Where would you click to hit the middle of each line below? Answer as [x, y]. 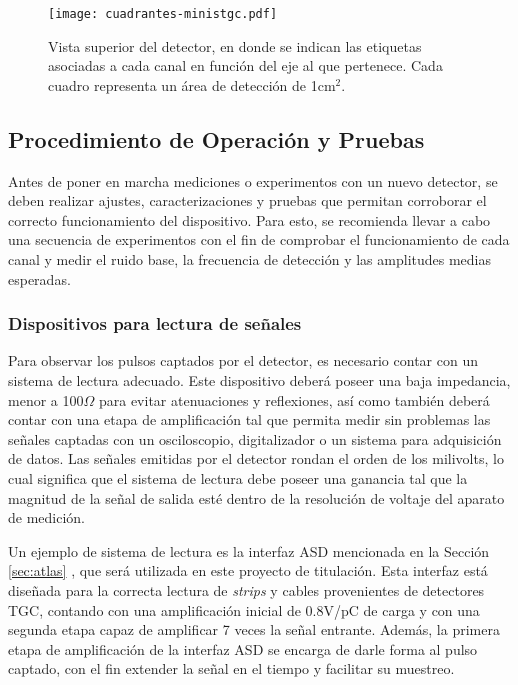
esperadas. [39, 278]
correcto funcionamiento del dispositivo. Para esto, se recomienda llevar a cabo [249, 219]
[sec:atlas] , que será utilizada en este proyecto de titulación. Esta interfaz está [248, 570]
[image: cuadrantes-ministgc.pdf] [163, 14]
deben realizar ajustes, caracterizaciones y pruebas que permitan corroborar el [247, 200]
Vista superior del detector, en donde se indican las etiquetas [235, 45]
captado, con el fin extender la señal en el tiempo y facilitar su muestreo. [231, 668]
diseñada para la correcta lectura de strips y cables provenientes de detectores [246, 589]
